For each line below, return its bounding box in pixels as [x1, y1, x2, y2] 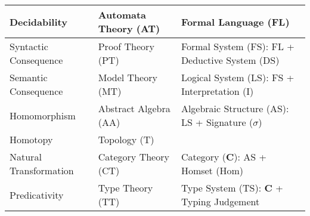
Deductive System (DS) [181, 53, 280, 67]
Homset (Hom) [181, 163, 243, 177]
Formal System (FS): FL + [181, 39, 294, 53]
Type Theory [98, 181, 153, 195]
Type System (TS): [181, 181, 262, 195]
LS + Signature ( [181, 115, 253, 129]
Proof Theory [98, 39, 154, 53]
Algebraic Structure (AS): [181, 101, 289, 115]
